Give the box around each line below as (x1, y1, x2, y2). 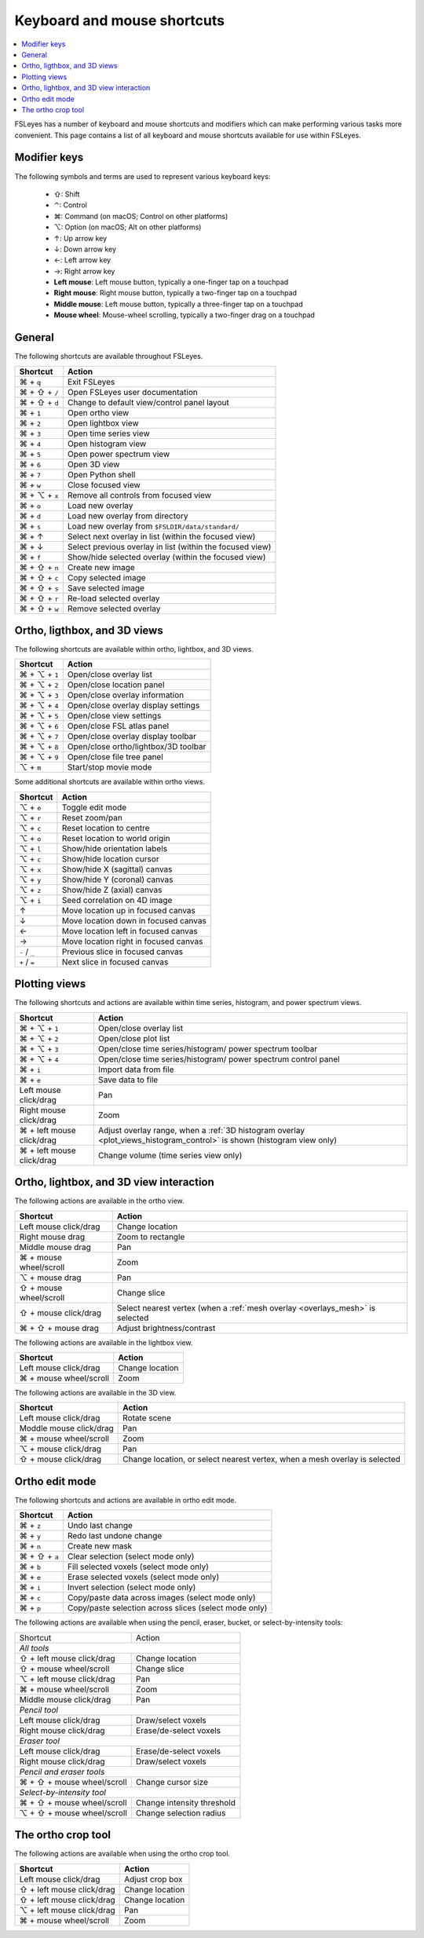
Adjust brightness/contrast (116, 1322, 216, 1333)
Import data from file (98, 1064, 174, 1075)
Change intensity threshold (136, 1797, 236, 1808)
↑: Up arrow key (53, 233, 108, 243)
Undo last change (67, 1520, 133, 1531)
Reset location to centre (61, 822, 150, 833)
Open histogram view (67, 438, 147, 449)
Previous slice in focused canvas (61, 946, 184, 957)
